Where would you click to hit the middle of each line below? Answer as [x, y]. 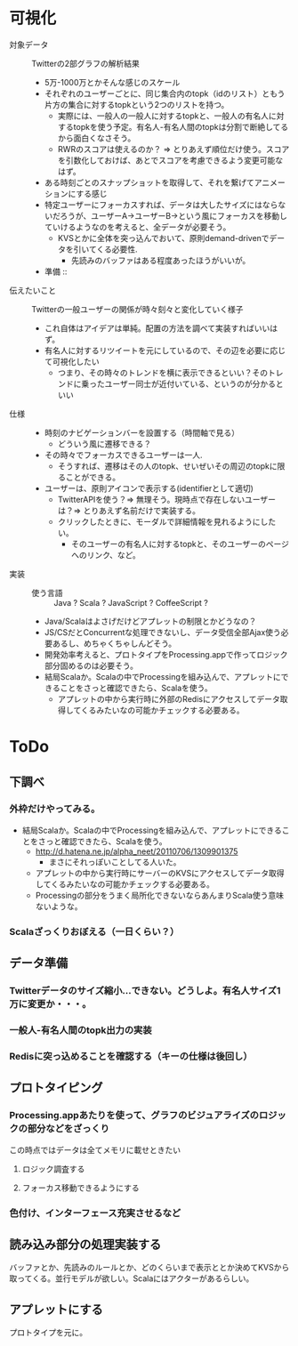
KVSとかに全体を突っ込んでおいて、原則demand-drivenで [163, 238]
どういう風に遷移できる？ [105, 443]
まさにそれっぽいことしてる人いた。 [115, 862]
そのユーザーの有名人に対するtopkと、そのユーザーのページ [180, 544]
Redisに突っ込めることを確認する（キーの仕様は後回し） [131, 1056]
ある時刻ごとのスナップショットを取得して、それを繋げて [149, 182]
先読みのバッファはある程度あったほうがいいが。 [161, 260]
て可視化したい [72, 361]
